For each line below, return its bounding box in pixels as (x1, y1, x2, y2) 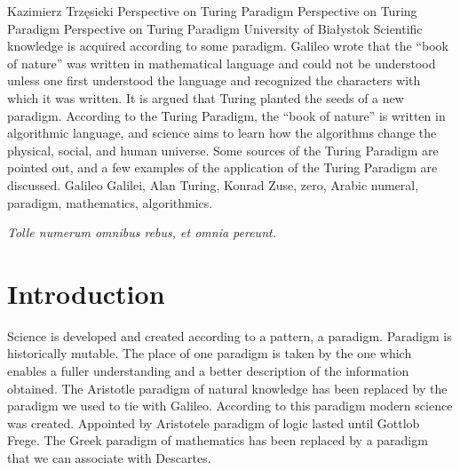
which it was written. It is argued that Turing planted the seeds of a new (7, 88, 404, 107)
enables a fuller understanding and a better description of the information (7, 362, 409, 380)
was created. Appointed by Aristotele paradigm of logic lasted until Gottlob (7, 413, 420, 432)
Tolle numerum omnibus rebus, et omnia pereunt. (7, 223, 276, 242)
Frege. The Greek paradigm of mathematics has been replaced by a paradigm (7, 431, 428, 450)
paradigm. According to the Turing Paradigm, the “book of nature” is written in (7, 106, 446, 124)
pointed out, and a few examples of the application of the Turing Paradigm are (7, 158, 438, 177)
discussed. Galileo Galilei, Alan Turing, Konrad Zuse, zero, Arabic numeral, (7, 175, 419, 194)
